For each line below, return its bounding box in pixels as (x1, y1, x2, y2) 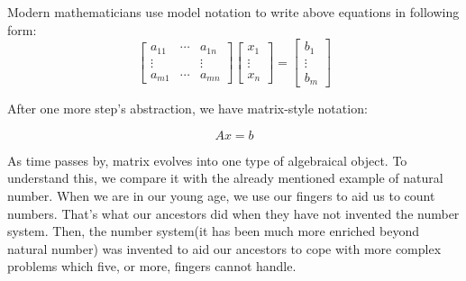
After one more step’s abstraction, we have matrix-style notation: (7, 99, 368, 118)
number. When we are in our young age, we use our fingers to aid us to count (7, 186, 435, 204)
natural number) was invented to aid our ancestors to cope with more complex (7, 239, 442, 258)
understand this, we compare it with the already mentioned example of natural (7, 168, 443, 187)
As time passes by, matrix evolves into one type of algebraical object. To (7, 150, 407, 169)
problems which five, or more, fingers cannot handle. (7, 257, 297, 276)
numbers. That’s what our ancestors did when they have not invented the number (7, 204, 460, 222)
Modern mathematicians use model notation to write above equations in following (7, 3, 460, 21)
